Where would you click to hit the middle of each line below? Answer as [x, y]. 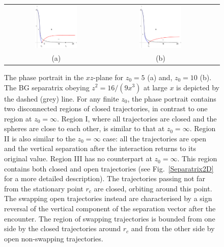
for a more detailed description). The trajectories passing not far [105, 178]
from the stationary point [44, 188]
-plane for [108, 77]
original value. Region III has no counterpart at [78, 158]
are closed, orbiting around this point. [153, 188]
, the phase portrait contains [172, 98]
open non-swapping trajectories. [54, 238]
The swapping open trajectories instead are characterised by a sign [108, 198]
